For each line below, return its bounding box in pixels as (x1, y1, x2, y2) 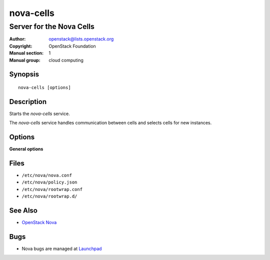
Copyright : (9, 43, 32, 49)
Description (9, 97, 47, 106)
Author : (9, 36, 26, 42)
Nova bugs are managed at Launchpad (21, 245, 102, 252)
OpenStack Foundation (48, 43, 96, 49)
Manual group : (9, 57, 40, 63)
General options (9, 146, 43, 152)
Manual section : (9, 50, 44, 56)
